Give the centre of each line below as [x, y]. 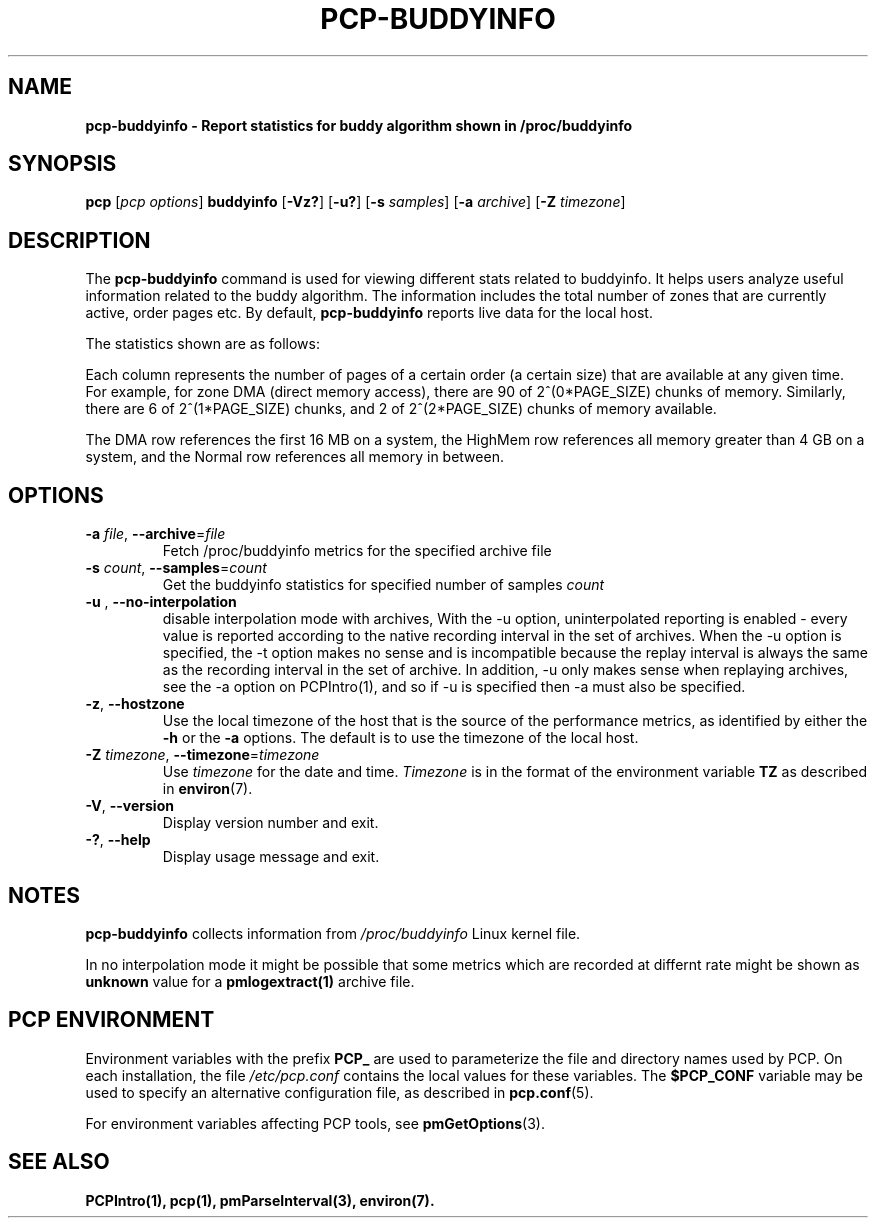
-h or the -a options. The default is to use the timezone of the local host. [400, 738]
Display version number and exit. [270, 823]
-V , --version [129, 806]
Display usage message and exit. [271, 857]
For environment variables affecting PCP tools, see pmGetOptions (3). [315, 1123]
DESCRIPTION [79, 240]
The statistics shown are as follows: [202, 344]
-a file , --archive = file [155, 534]
